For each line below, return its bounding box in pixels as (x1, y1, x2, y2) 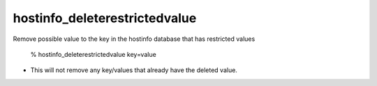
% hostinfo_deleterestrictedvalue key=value (30, 50, 156, 58)
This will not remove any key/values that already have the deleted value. (30, 66, 237, 74)
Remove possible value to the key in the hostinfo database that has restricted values (13, 35, 256, 43)
